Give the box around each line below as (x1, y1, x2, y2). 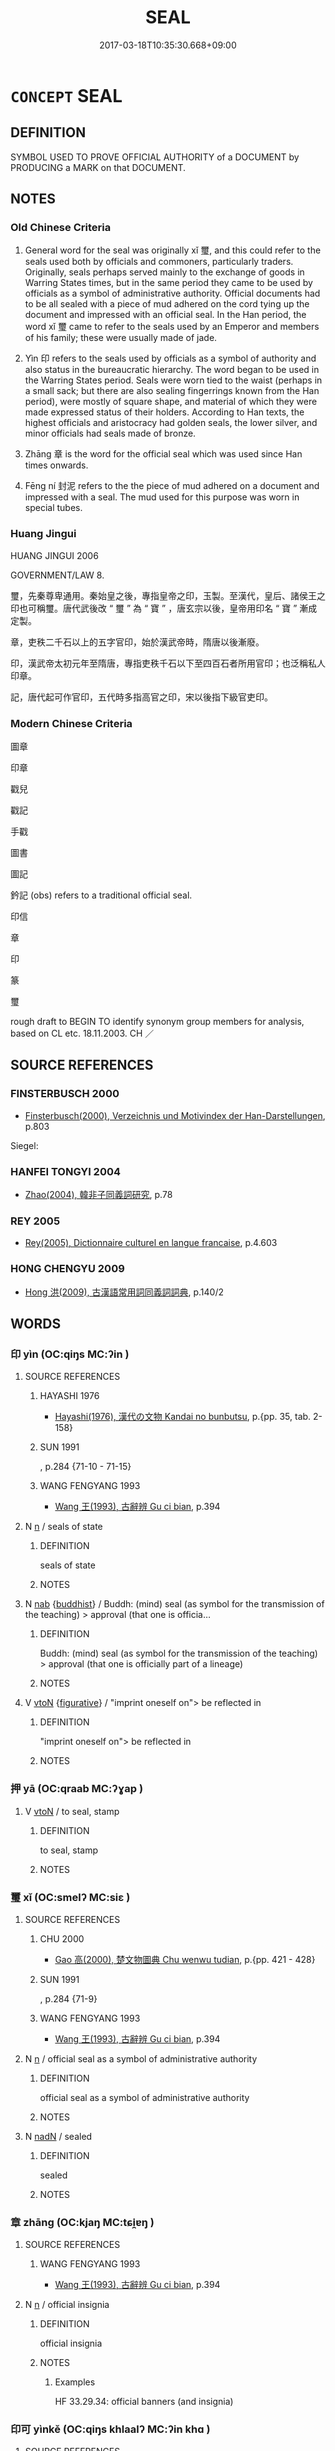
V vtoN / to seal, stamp (24, 1805, 120, 1817)
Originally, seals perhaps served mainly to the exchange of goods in (24, 266, 305, 278)
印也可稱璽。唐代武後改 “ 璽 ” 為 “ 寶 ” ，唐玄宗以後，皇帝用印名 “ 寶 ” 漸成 (10, 602, 318, 614)
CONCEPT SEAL (10, 84, 123, 107)
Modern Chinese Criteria (10, 716, 133, 730)
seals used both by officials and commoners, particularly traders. (24, 256, 294, 268)
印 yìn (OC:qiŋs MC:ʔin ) (10, 1347, 130, 1361)
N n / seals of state (24, 1521, 103, 1533)
